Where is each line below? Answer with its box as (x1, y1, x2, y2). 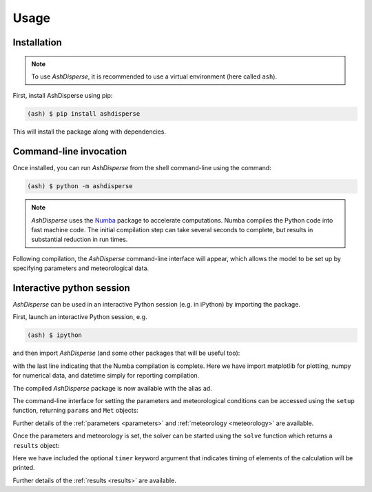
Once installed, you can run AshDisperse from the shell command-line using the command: (12, 164, 271, 172)
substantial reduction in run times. (31, 235, 128, 244)
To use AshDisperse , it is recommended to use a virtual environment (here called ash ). (31, 72, 278, 81)
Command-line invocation (12, 145, 127, 158)
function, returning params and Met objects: (12, 407, 139, 415)
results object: (12, 441, 60, 449)
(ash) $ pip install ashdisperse (27, 110, 141, 118)
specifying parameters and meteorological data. (12, 264, 149, 272)
